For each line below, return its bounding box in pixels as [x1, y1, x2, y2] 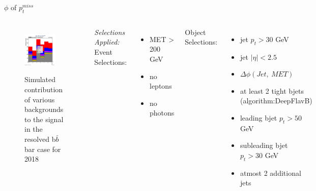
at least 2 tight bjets [240, 85, 304, 96]
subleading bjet [240, 140, 288, 150]
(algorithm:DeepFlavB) [240, 95, 312, 106]
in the [24, 124, 43, 134]
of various [24, 94, 55, 104]
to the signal [24, 113, 64, 124]
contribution [24, 84, 63, 95]
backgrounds [24, 104, 64, 114]
